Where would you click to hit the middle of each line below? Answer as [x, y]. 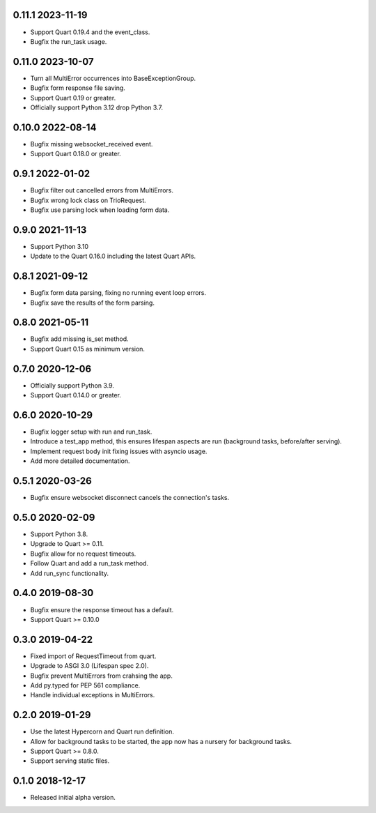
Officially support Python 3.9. [72, 385]
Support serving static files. [70, 761]
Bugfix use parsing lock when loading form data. [100, 210]
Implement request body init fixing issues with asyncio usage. [119, 451]
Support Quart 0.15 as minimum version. [88, 349]
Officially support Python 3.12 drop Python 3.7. [97, 107]
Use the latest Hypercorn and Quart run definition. [102, 731]
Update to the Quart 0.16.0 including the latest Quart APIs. [113, 256]
